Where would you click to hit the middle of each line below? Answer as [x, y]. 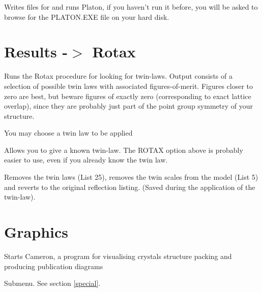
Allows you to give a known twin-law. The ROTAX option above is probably [124, 150]
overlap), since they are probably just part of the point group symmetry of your [128, 106]
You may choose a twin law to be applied [68, 133]
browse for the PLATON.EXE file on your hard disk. [87, 17]
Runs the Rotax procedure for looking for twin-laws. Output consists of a [118, 76]
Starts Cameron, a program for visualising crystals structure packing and [118, 256]
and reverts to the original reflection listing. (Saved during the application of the [130, 187]
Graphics [36, 232]
